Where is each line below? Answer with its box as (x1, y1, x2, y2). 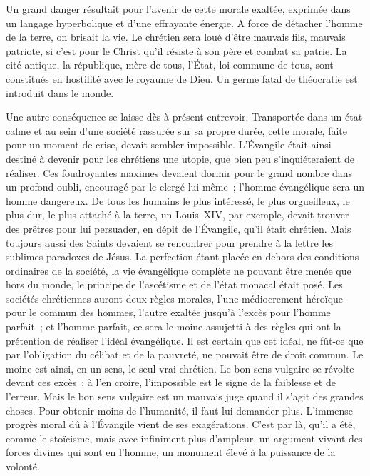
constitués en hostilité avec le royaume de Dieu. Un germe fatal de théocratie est (6, 71, 358, 86)
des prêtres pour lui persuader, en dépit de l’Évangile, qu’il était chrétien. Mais (6, 221, 351, 236)
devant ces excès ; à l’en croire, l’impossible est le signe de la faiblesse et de (6, 375, 336, 390)
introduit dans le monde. (6, 85, 114, 100)
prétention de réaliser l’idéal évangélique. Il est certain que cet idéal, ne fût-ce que (6, 333, 364, 348)
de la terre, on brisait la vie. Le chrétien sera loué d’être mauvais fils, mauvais (6, 29, 346, 44)
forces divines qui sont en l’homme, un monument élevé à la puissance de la (6, 445, 336, 460)
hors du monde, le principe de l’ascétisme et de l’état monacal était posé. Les (6, 277, 343, 292)
